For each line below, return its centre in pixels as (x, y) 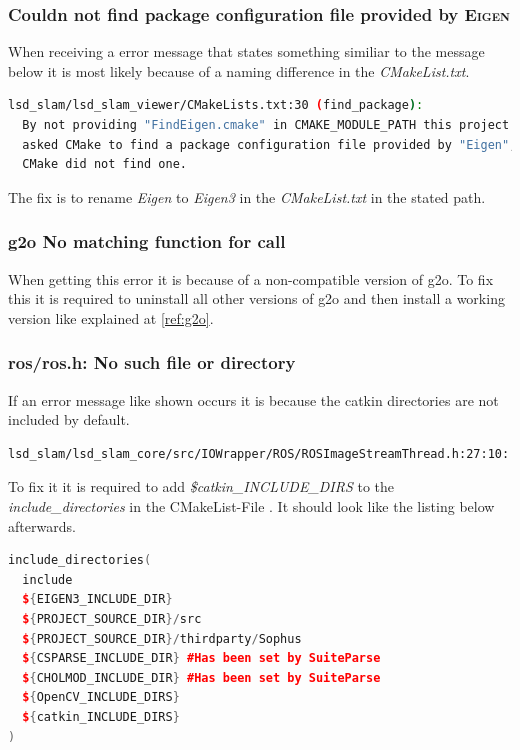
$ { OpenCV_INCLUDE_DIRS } (101, 697)
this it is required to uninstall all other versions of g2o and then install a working (256, 298)
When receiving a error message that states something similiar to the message (246, 51)
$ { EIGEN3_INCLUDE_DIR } (97, 599)
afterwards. (42, 525)
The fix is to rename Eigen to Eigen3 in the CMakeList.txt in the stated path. (247, 196)
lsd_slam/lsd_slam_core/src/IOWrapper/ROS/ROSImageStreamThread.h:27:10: (259, 453)
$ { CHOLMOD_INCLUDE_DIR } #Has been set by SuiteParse (201, 677)
